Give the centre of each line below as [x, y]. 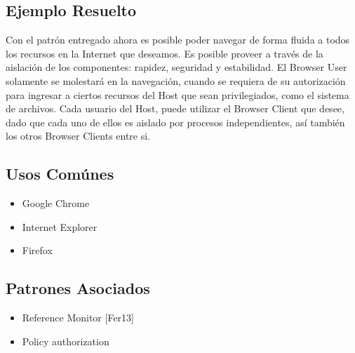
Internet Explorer [60, 226]
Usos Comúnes [60, 174]
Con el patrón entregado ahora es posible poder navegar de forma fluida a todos [178, 40]
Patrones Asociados [78, 288]
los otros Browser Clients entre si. [78, 136]
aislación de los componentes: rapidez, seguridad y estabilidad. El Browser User [176, 67]
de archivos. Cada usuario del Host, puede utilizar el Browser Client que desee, [175, 108]
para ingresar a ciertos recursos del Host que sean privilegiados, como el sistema [177, 94]
